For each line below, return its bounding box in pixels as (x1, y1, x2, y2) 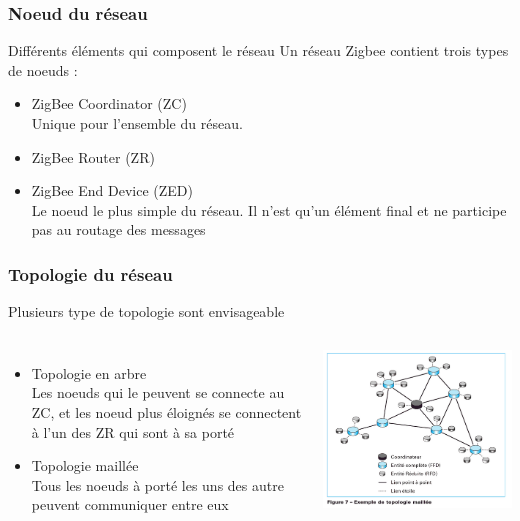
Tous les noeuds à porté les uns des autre (31, 474, 284, 495)
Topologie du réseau (8, 261, 173, 286)
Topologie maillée (31, 455, 139, 476)
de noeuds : (8, 59, 78, 80)
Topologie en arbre (31, 362, 147, 383)
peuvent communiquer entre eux (31, 494, 229, 515)
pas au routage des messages (31, 219, 206, 240)
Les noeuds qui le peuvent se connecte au (31, 382, 285, 403)
